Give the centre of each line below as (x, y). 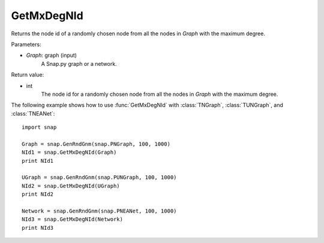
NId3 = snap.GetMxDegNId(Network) (72, 219)
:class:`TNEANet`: (33, 113)
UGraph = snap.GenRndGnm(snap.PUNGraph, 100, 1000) (99, 177)
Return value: (28, 75)
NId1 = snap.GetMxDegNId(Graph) (69, 152)
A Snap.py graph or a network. (79, 63)
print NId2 (38, 194)
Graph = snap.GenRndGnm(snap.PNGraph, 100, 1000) (96, 144)
